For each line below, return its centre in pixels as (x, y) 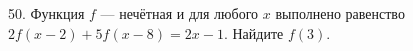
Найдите (258, 32)
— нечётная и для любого (179, 13)
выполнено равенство (340, 13)
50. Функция (46, 13)
